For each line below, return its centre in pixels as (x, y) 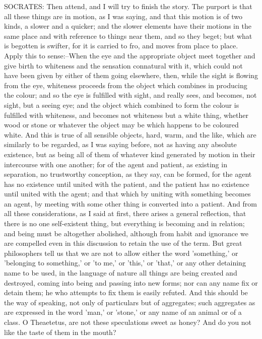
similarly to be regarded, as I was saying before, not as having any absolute (120, 144)
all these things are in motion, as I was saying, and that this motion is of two (123, 16)
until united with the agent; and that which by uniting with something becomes (127, 194)
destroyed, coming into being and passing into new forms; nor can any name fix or (131, 282)
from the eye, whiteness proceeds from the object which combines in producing (126, 85)
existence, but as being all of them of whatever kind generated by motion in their (130, 154)
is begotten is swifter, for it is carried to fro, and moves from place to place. (121, 46)
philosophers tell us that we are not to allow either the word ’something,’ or (121, 253)
